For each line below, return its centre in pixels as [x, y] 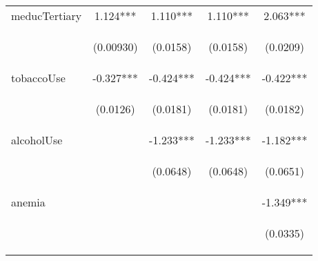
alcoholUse [37, 140]
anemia [28, 202]
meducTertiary [47, 16]
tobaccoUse [38, 78]
